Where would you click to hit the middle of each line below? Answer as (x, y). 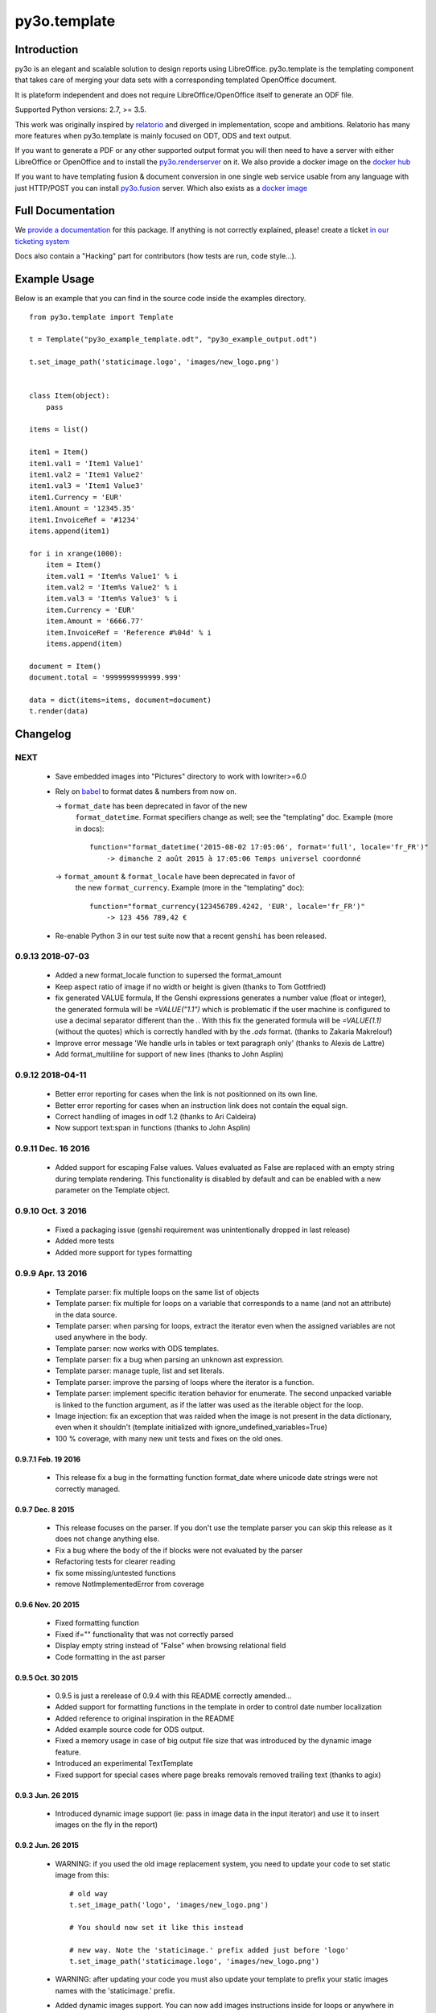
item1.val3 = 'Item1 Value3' (86, 486)
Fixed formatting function (97, 1623)
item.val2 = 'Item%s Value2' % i (112, 587)
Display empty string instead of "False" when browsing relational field (171, 1646)
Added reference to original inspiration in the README (145, 1718)
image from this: (82, 1875)
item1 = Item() (59, 452)
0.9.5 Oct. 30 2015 (47, 1677)
